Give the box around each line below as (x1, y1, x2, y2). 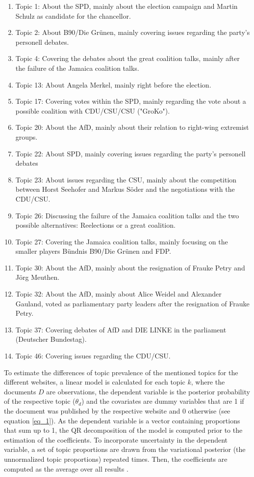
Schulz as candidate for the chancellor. (15, 10, 131, 21)
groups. (15, 131, 38, 142)
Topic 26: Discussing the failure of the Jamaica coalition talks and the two (15, 210, 239, 220)
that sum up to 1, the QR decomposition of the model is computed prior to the (4, 425, 243, 435)
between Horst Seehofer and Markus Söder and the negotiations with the (15, 184, 235, 194)
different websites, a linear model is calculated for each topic (4, 377, 185, 387)
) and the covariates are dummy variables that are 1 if (81, 396, 244, 406)
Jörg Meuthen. (15, 272, 60, 282)
